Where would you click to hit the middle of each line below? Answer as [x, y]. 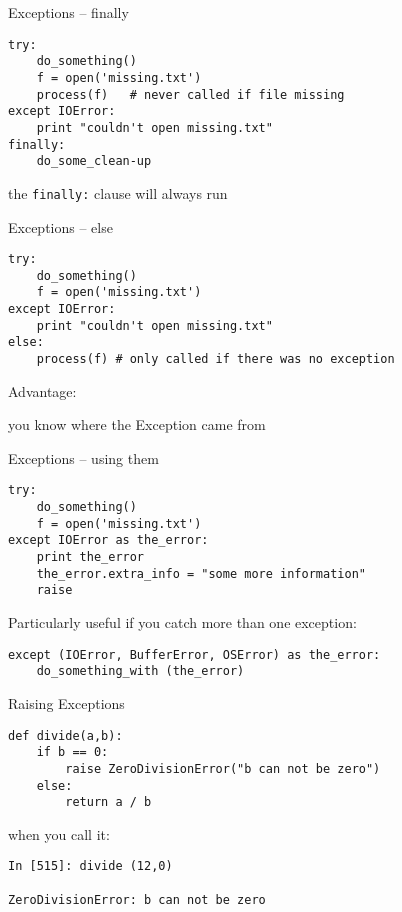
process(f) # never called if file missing [190, 94]
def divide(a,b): [65, 735]
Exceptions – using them [83, 457]
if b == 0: [72, 752]
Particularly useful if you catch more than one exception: [182, 622]
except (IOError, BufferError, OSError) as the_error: [194, 654]
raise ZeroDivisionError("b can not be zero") [223, 768]
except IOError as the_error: [108, 540]
